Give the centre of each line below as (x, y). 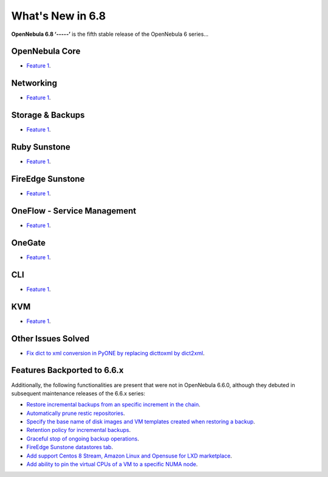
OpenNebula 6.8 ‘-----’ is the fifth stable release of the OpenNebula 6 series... (110, 34)
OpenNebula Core (46, 51)
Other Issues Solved (50, 339)
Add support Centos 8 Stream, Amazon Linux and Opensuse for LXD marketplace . (129, 456)
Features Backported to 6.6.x (67, 370)
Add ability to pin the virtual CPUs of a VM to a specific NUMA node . (112, 464)
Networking (34, 83)
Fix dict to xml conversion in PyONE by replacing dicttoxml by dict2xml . (115, 353)
